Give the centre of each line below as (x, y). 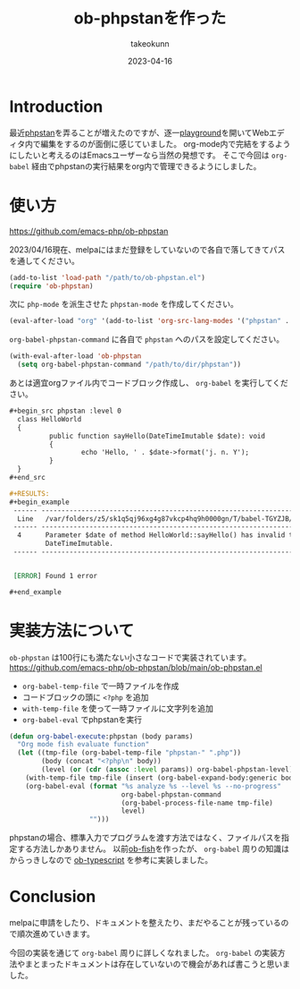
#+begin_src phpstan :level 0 (66, 411)
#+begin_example (39, 502)
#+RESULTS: (29, 493)
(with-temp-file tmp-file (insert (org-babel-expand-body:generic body (161, 778)
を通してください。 (45, 260)
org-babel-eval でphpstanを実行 (82, 719)
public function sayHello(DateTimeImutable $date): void (157, 436)
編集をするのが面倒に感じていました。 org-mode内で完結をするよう (165, 143)
